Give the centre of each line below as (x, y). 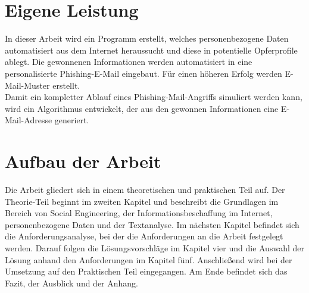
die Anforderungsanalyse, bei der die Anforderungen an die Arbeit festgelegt (144, 236)
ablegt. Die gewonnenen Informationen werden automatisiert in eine (129, 62)
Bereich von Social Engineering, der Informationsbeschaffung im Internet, (139, 213)
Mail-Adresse (29, 120)
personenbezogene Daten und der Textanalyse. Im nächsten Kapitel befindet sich (152, 224)
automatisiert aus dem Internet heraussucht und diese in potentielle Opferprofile (151, 50)
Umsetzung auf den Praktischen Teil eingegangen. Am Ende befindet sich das (146, 271)
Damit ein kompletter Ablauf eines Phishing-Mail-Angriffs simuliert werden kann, (154, 97)
